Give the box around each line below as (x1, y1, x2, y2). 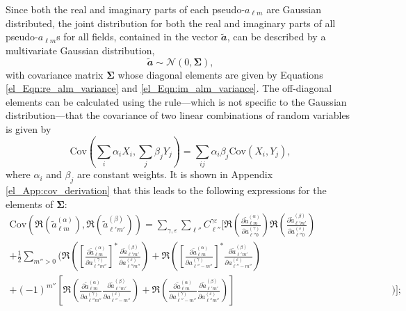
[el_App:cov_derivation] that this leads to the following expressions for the (6, 183, 327, 198)
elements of (6, 196, 54, 211)
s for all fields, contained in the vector (56, 29, 218, 44)
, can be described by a (227, 29, 326, 44)
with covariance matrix (6, 67, 104, 81)
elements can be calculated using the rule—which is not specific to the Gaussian (6, 94, 347, 109)
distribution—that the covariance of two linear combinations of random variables (6, 108, 350, 122)
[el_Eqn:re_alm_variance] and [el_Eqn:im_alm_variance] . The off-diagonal (6, 81, 332, 95)
